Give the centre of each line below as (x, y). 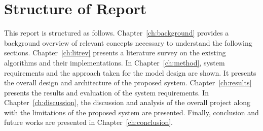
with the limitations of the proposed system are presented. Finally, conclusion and (131, 112)
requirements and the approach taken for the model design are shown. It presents (130, 72)
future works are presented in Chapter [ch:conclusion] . (88, 122)
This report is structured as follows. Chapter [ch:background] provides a (117, 33)
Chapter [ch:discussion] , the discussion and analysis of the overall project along (127, 102)
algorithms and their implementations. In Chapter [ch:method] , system (115, 62)
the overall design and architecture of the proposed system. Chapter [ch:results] (128, 83)
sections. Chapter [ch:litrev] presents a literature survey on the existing (115, 53)
